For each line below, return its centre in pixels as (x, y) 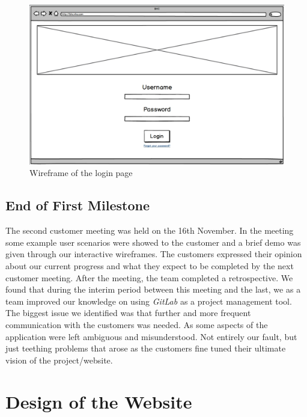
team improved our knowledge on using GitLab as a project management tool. (149, 301)
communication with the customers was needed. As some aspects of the (137, 324)
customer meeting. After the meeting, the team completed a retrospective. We (149, 277)
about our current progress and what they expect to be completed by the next (150, 266)
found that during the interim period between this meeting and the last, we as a (153, 289)
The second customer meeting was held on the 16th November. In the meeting (150, 230)
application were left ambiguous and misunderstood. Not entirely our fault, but (151, 336)
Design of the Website (99, 401)
